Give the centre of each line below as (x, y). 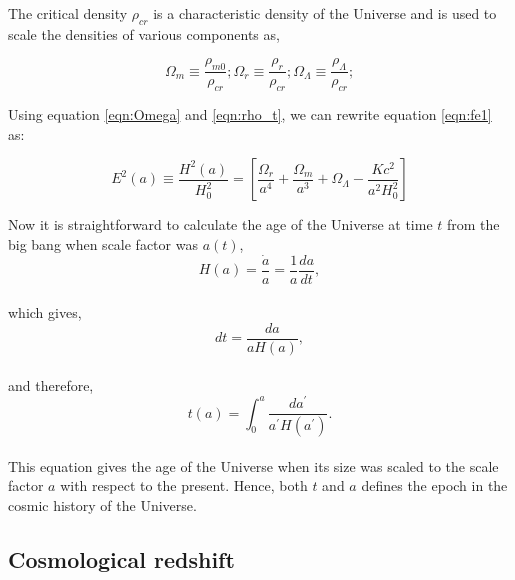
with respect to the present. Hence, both (184, 485)
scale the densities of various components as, (144, 33)
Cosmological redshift (121, 558)
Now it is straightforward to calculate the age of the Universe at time (220, 224)
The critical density (68, 13)
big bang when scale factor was (103, 243)
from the (473, 224)
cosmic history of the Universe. (102, 504)
